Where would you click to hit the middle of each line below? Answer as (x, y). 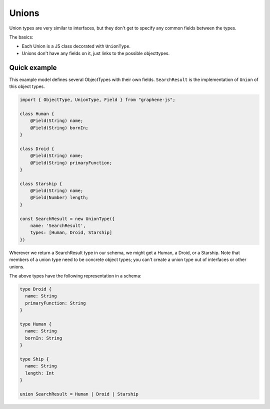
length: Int (40, 373)
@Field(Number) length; (59, 198)
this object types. (27, 86)
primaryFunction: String (55, 303)
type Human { (36, 324)
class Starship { (41, 183)
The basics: (21, 37)
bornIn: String (44, 338)
